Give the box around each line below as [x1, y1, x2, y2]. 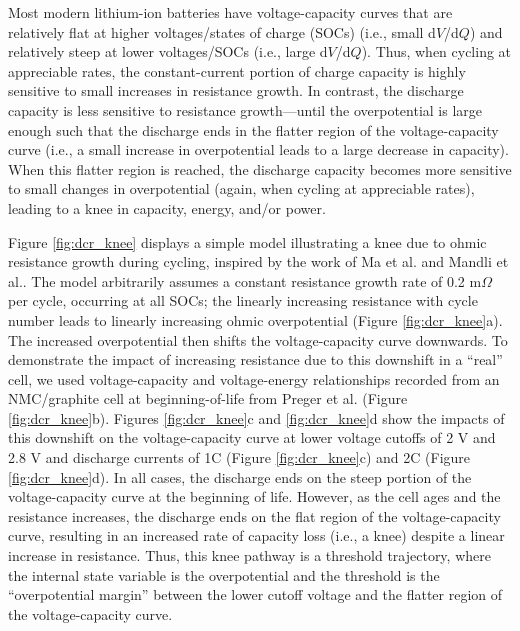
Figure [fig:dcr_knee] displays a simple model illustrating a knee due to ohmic [8, 231, 487, 252]
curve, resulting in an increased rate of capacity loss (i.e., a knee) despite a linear [8, 525, 505, 546]
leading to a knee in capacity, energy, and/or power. [8, 197, 326, 218]
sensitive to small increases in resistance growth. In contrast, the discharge [8, 80, 464, 101]
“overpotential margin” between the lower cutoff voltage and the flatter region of [8, 584, 503, 605]
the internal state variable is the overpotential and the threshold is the [8, 564, 440, 585]
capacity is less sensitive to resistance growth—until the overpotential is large [8, 99, 482, 120]
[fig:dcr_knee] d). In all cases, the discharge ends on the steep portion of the [8, 466, 472, 487]
